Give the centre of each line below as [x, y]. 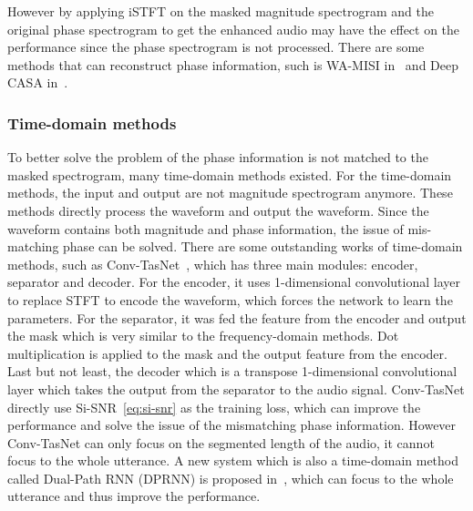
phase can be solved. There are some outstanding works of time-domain [263, 246]
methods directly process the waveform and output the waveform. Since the [218, 210]
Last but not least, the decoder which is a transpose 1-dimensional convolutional [232, 371]
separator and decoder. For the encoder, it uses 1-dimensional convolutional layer [234, 282]
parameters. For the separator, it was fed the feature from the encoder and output [237, 317]
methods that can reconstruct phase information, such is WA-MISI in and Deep [233, 64]
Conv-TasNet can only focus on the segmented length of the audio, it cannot [221, 442]
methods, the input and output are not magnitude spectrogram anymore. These [230, 193]
